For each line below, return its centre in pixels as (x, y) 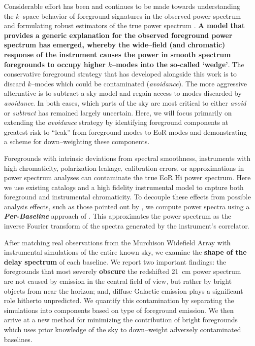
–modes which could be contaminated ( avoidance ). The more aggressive (139, 83)
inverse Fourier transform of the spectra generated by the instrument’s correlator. (127, 226)
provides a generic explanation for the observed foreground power (118, 35)
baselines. (18, 339)
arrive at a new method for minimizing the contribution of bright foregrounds (121, 320)
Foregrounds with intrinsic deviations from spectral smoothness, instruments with (127, 158)
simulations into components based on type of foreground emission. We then (119, 310)
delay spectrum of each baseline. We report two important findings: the (115, 261)
